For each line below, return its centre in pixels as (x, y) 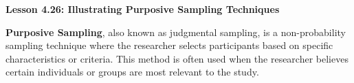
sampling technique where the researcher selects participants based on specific (169, 45)
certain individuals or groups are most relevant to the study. (132, 72)
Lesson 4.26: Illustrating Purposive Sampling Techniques (143, 9)
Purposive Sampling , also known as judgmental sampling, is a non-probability (176, 32)
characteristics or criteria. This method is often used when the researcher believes (177, 58)
